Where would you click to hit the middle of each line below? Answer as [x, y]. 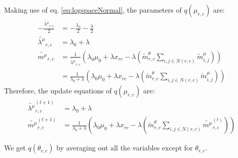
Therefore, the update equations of [58, 91]
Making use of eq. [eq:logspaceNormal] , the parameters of [93, 10]
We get [15, 148]
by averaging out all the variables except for [125, 148]
